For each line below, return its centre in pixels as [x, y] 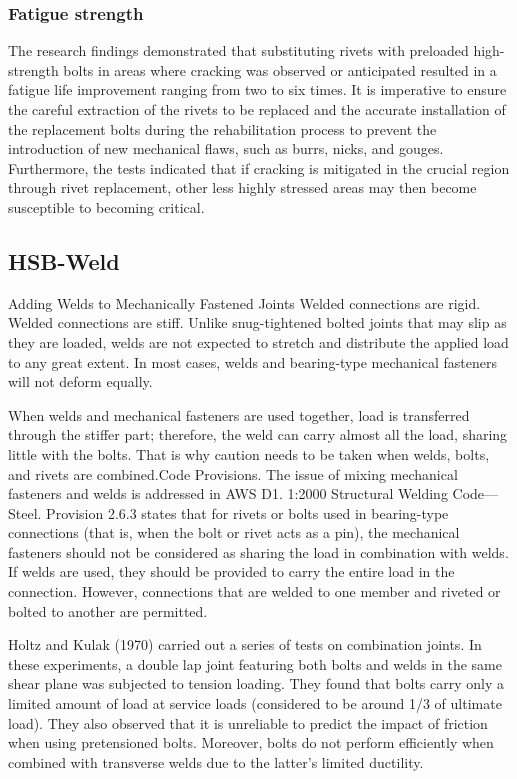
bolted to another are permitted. [108, 610]
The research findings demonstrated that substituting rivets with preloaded [238, 50]
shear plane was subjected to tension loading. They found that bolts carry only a [256, 683]
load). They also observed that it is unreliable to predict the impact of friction [248, 722]
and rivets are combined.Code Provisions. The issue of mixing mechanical [233, 473]
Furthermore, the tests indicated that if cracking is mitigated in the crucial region [259, 167]
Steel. [25, 512]
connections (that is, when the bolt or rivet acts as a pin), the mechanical [234, 532]
